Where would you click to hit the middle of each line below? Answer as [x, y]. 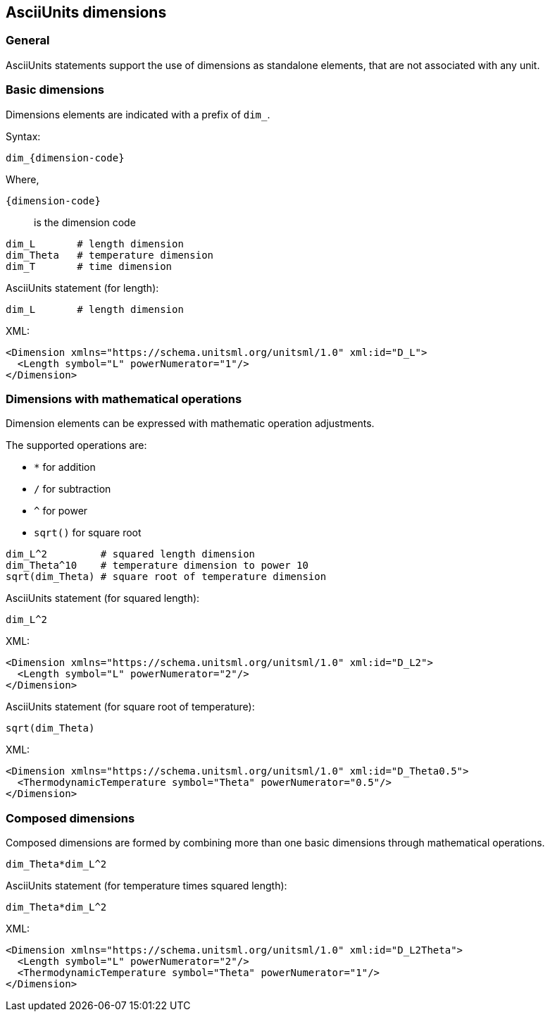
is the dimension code [85, 222]
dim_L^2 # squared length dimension [131, 554]
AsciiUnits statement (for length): [82, 288]
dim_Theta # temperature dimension [110, 255]
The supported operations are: [76, 445]
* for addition [65, 467]
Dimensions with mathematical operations [124, 399]
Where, [23, 179]
